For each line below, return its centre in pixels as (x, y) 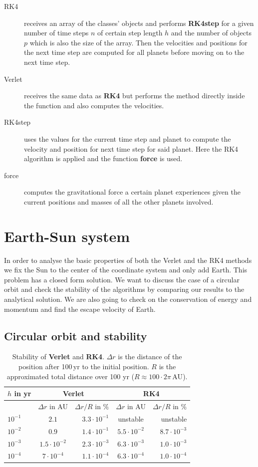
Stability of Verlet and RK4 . (58, 356)
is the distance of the (150, 356)
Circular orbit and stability (76, 336)
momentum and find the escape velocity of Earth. (80, 309)
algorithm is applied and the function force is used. (103, 158)
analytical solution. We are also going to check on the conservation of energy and (128, 299)
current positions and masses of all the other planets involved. (119, 201)
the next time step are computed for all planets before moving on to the (134, 52)
